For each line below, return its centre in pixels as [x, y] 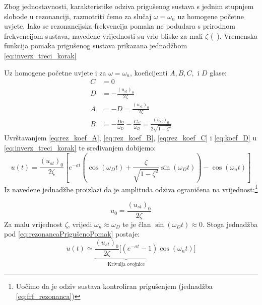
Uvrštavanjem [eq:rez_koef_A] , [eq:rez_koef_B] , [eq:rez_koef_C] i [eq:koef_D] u [130, 138]
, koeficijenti [149, 72]
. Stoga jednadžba [230, 224]
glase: [218, 72]
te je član [137, 224]
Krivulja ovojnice [126, 264]
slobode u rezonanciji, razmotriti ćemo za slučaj [78, 16]
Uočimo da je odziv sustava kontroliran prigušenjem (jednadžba [114, 286]
